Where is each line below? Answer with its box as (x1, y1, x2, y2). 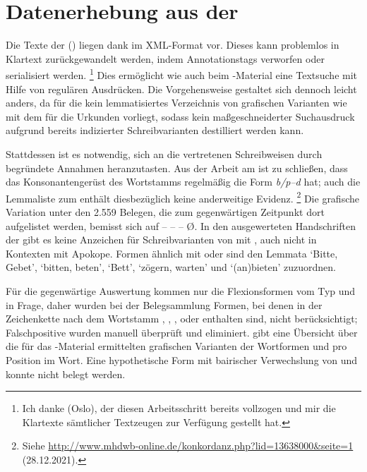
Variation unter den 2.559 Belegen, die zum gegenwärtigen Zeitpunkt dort (6, 204, 325, 219)
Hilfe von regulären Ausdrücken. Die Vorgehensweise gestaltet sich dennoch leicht (6, 81, 357, 96)
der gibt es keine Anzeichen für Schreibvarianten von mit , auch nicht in (6, 232, 317, 247)
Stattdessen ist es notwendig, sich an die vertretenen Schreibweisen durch (6, 146, 323, 161)
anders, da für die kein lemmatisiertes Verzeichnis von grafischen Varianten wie (6, 95, 347, 110)
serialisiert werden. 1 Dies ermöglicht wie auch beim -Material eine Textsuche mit (6, 66, 358, 82)
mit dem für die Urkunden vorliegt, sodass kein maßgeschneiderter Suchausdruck (6, 109, 355, 123)
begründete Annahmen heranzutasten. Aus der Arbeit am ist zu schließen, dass (6, 160, 348, 175)
